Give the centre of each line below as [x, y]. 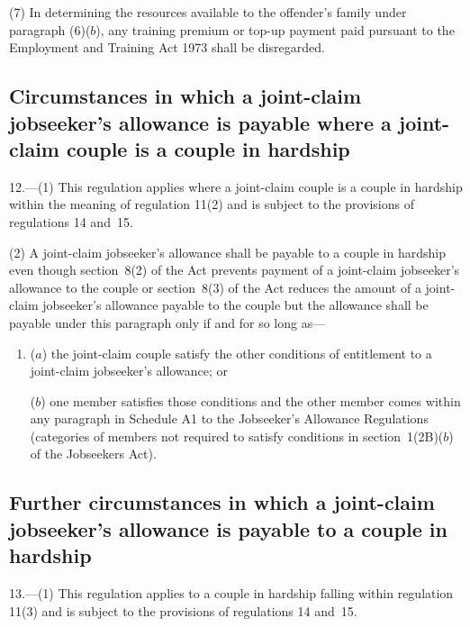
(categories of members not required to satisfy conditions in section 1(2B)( [237, 436]
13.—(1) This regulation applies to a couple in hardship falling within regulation [231, 593]
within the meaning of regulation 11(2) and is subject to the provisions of [212, 204]
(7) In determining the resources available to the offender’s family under [208, 12]
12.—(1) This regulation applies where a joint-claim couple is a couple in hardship [236, 186]
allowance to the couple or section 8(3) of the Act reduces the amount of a [215, 287]
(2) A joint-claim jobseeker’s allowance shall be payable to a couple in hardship [227, 252]
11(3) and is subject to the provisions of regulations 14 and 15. [183, 610]
